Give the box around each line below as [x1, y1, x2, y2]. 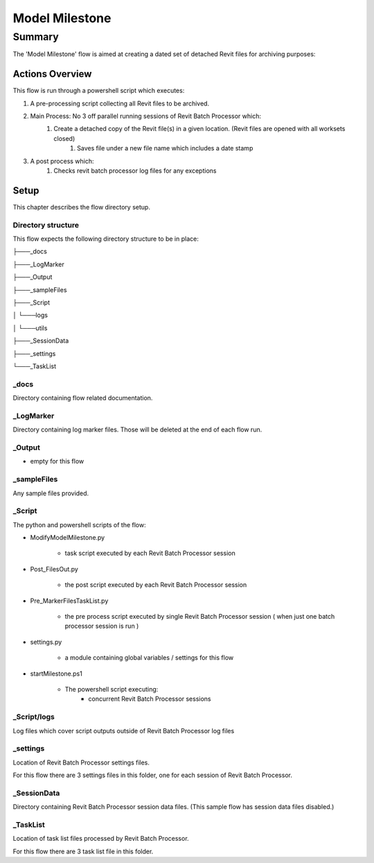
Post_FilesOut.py [30, 565, 79, 573]
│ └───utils [12, 323, 48, 332]
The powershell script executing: [64, 685, 159, 693]
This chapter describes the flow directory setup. [12, 203, 150, 211]
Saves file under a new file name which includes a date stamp [77, 144, 253, 153]
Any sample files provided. [12, 489, 89, 497]
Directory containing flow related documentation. [12, 394, 153, 402]
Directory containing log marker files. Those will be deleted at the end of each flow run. [12, 425, 262, 434]
